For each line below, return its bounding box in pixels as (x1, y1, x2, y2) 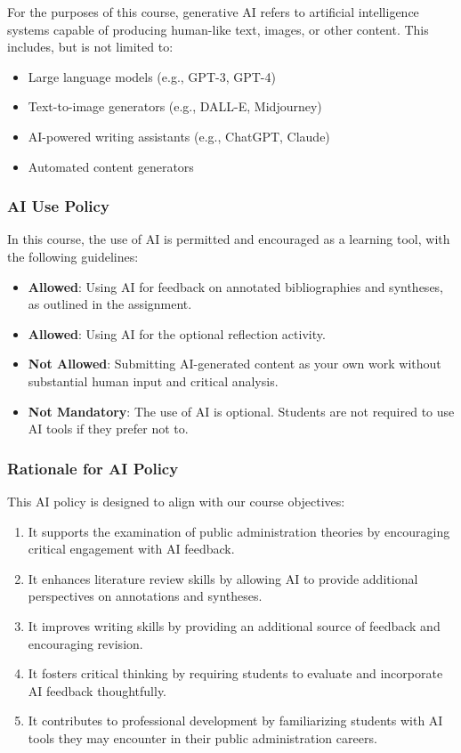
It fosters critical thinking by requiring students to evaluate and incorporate (28, 664, 443, 683)
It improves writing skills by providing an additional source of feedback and (28, 616, 441, 635)
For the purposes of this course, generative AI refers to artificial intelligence (7, 3, 419, 20)
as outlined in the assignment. (28, 295, 192, 313)
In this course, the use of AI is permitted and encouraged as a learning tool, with (7, 230, 450, 248)
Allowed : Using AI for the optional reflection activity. (28, 324, 326, 343)
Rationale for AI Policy (7, 457, 179, 479)
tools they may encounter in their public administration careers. (28, 728, 377, 747)
